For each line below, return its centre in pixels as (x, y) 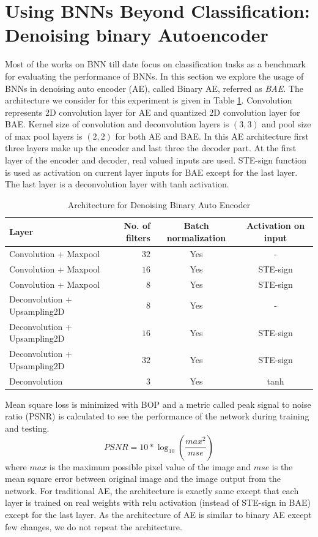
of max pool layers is (44, 136)
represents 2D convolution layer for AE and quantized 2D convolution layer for (153, 112)
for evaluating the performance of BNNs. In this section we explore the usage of (154, 76)
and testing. (27, 428)
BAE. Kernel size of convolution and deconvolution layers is (117, 124)
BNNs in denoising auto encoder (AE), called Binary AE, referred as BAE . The (154, 88)
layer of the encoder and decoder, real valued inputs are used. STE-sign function (156, 160)
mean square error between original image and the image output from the (143, 479)
